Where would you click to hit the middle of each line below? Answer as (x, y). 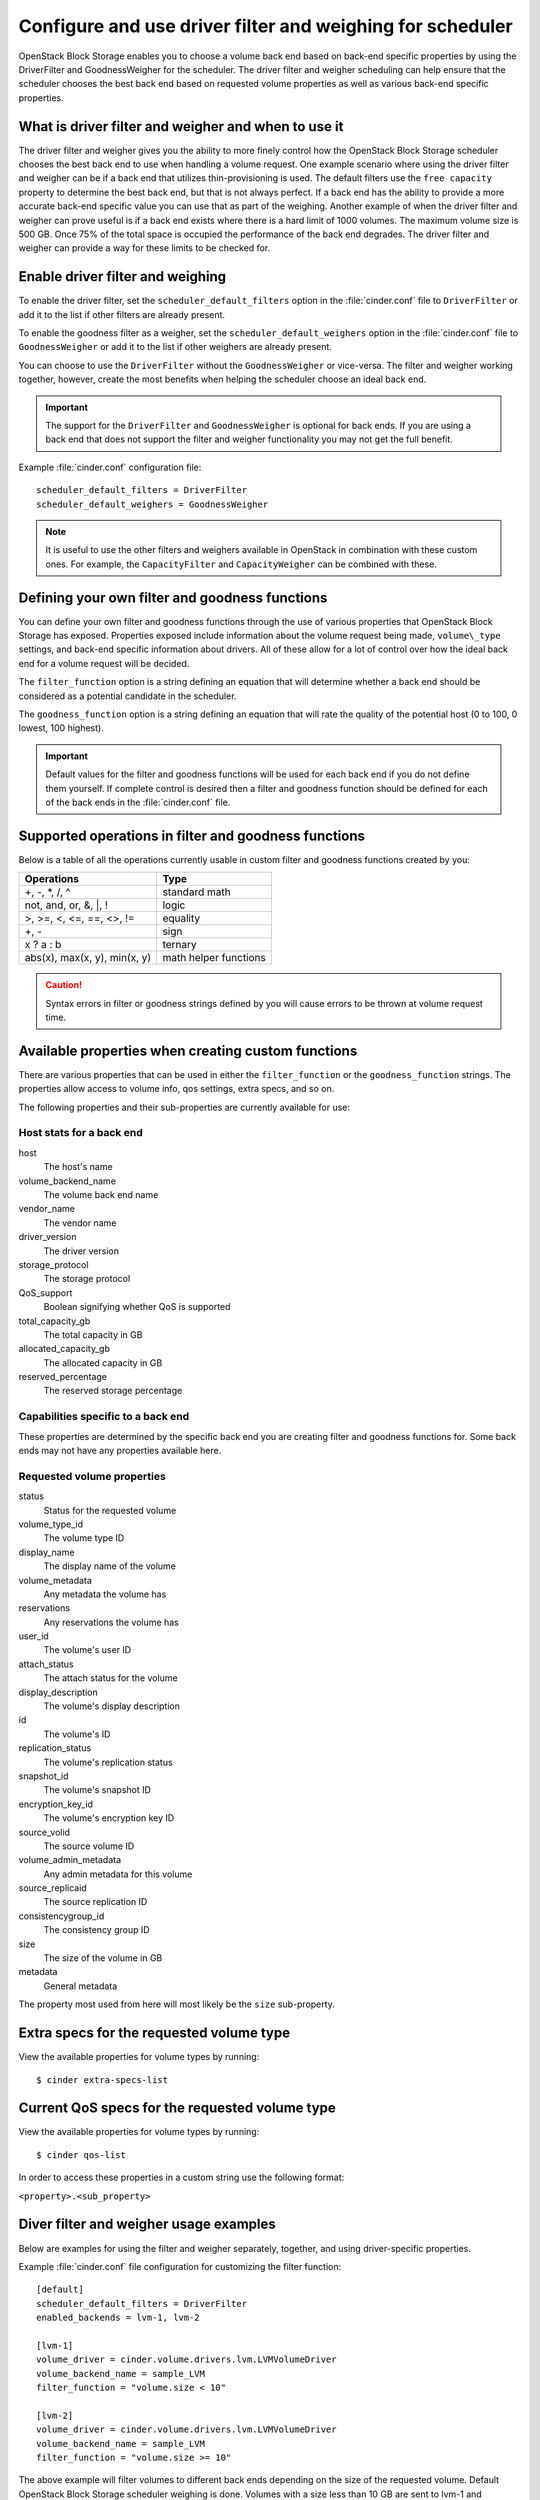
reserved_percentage (62, 1377)
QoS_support (45, 1292)
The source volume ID (89, 1846)
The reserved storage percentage (113, 1391)
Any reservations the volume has (111, 1622)
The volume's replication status (108, 1762)
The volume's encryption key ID (109, 1818)
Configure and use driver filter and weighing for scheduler (266, 26)
